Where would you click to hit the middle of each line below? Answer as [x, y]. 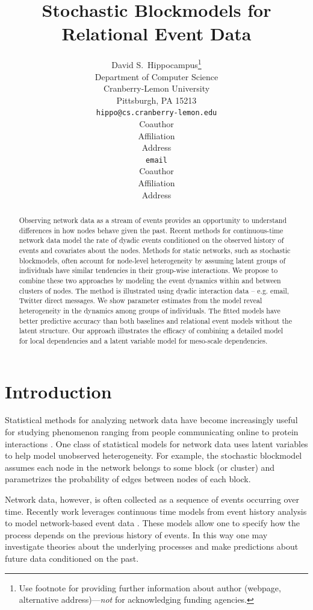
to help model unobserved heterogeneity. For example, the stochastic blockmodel [153, 455]
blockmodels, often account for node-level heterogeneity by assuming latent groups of [152, 260]
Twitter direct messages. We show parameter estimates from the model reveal [141, 300]
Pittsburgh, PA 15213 [156, 100]
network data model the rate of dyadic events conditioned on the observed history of [151, 240]
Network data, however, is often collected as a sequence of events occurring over [152, 499]
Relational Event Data [156, 33]
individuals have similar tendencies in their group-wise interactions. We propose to [148, 270]
